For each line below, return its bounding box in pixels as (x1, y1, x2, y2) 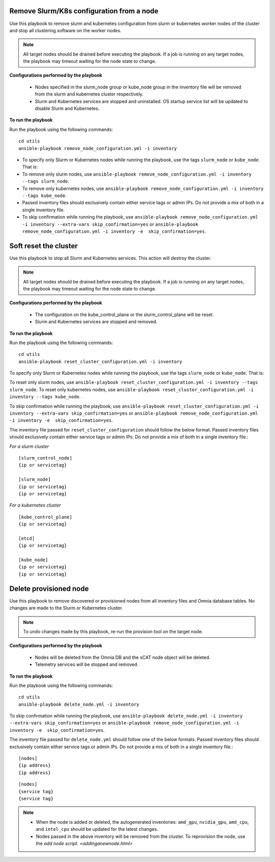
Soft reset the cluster (9, 242, 78, 250)
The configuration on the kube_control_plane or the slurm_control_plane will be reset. (35, 312, 214, 318)
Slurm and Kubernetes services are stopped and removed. (35, 319, 158, 325)
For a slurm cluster (9, 443, 49, 449)
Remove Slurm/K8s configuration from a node (9, 7, 159, 15)
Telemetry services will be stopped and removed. (35, 661, 139, 667)
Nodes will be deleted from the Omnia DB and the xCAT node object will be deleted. (35, 654, 211, 660)
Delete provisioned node (9, 584, 89, 593)
